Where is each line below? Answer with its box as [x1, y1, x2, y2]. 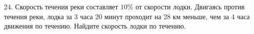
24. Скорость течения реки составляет [4, 1, 118, 11]
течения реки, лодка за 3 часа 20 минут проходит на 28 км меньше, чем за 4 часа [4, 11, 250, 21]
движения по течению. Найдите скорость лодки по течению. [4, 21, 186, 31]
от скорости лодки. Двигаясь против [135, 1, 245, 11]
